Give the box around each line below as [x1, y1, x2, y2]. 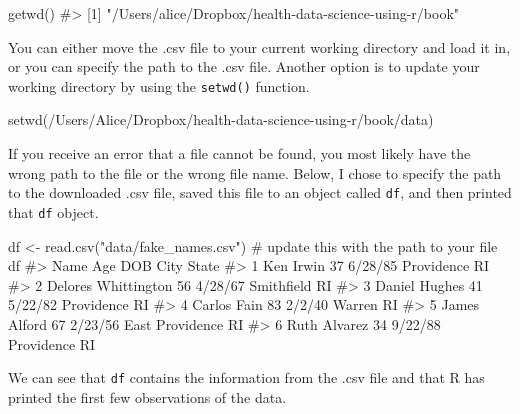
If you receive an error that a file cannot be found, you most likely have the [8, 143, 471, 164]
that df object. [8, 201, 99, 222]
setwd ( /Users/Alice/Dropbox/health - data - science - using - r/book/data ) [8, 109, 434, 130]
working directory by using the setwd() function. [8, 75, 310, 96]
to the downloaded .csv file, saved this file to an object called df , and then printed [8, 182, 512, 203]
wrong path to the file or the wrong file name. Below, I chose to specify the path [8, 162, 502, 183]
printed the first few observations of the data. [8, 386, 287, 407]
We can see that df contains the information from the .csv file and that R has [8, 367, 485, 388]
